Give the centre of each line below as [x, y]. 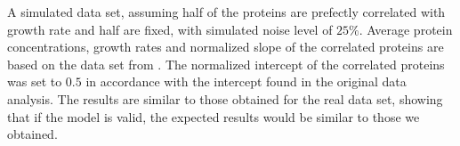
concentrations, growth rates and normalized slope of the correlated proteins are [226, 47]
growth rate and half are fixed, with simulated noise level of [170, 29]
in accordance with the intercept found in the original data [246, 81]
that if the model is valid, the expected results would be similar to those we [214, 116]
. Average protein [406, 29]
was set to [35, 81]
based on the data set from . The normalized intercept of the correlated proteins [226, 64]
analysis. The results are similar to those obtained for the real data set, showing [225, 98]
